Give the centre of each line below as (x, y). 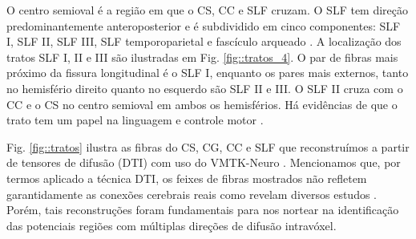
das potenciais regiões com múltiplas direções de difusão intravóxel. (172, 225)
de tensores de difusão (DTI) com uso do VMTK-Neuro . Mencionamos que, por (204, 162)
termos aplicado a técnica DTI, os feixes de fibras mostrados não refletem (187, 178)
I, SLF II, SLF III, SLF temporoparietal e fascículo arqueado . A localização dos (204, 41)
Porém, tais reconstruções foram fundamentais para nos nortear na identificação (203, 210)
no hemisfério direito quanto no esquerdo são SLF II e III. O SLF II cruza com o (205, 88)
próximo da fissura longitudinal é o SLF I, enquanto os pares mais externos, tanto (208, 73)
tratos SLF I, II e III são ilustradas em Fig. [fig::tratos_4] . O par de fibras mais (202, 57)
